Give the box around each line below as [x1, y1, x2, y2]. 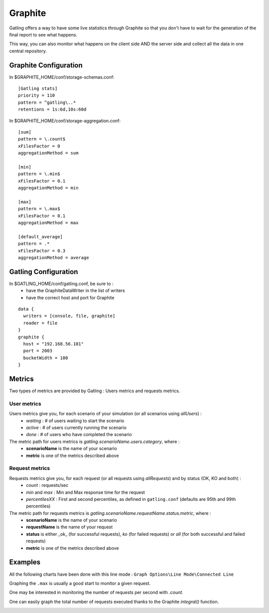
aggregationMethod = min [18, 185, 79, 191]
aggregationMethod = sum [18, 150, 79, 156]
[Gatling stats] [18, 86, 58, 92]
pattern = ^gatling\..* [18, 100, 76, 105]
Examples [9, 558, 41, 567]
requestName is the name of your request [26, 524, 113, 530]
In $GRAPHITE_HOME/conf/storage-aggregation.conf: [9, 118, 121, 124]
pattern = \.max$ [18, 206, 60, 212]
